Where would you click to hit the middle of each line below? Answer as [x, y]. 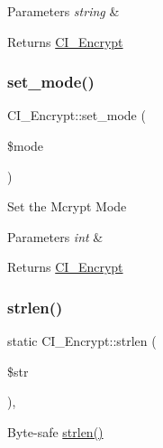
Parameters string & [63, 11]
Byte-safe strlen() [55, 431]
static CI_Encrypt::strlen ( [82, 341]
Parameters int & [55, 236]
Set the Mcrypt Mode [67, 206]
